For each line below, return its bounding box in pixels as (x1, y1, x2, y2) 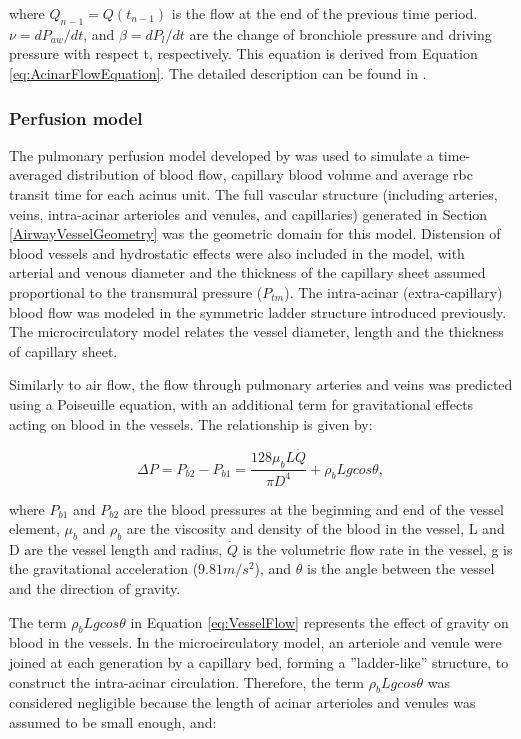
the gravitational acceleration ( (9, 558, 199, 579)
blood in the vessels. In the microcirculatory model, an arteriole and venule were (9, 632, 502, 653)
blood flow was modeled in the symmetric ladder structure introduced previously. (9, 301, 507, 322)
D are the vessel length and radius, (9, 538, 223, 559)
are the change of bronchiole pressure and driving (189, 23, 492, 44)
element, (9, 518, 60, 539)
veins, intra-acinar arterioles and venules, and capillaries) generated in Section (9, 203, 488, 224)
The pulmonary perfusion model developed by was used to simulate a (9, 144, 434, 165)
